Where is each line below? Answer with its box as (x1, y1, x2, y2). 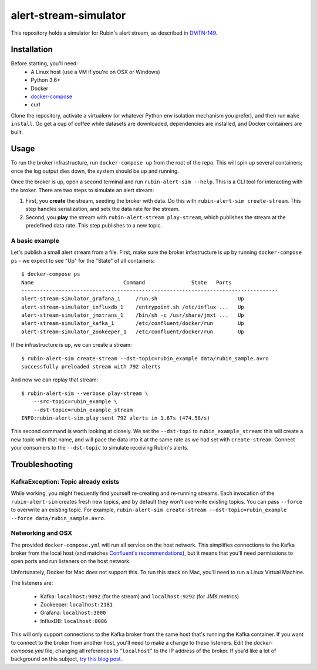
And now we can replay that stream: (11, 376, 99, 383)
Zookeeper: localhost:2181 (40, 601, 113, 608)
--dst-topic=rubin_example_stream (33, 406, 133, 413)
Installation (11, 45, 53, 55)
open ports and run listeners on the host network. (11, 558, 131, 565)
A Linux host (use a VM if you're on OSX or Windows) (31, 68, 161, 75)
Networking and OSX (11, 529, 73, 537)
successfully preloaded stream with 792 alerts (21, 363, 161, 370)
